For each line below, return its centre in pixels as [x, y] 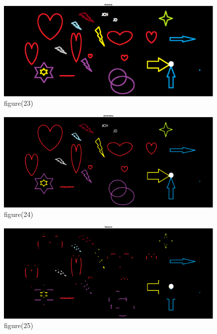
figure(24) [19, 214]
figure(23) [19, 103]
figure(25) [19, 325]
